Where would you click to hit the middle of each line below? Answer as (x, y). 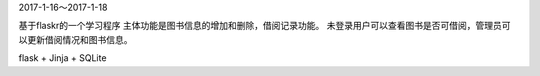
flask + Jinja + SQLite (62, 58)
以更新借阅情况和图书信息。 (75, 39)
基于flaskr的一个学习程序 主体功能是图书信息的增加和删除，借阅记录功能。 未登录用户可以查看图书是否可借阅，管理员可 (264, 26)
